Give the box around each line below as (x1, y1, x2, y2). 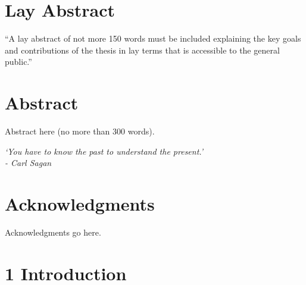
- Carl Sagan (5, 156, 52, 169)
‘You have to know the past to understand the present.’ (5, 145, 204, 157)
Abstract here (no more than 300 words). (5, 125, 155, 137)
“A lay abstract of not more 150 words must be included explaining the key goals (5, 32, 301, 45)
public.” (5, 55, 32, 68)
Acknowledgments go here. (5, 226, 101, 238)
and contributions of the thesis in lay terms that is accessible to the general (5, 43, 280, 56)
